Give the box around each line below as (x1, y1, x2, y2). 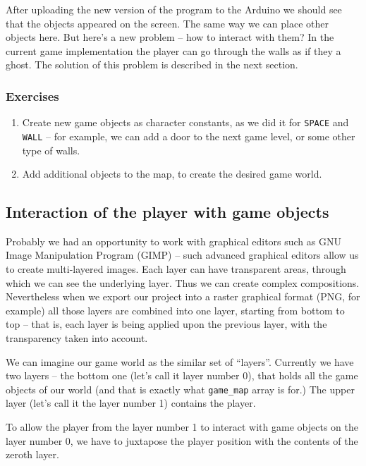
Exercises (6, 87, 59, 104)
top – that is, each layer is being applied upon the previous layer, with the (6, 317, 327, 331)
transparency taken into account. (6, 331, 148, 345)
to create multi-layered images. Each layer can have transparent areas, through (6, 262, 346, 276)
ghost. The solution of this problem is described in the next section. (6, 57, 298, 72)
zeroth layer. (6, 447, 59, 462)
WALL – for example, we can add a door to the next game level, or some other (22, 128, 355, 143)
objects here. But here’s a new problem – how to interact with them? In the (6, 30, 334, 44)
